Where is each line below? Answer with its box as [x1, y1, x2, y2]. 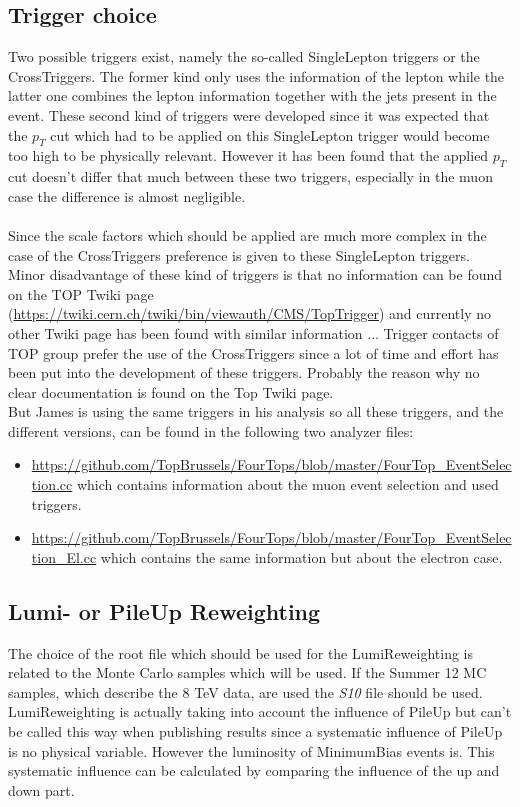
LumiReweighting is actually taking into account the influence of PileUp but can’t [8, 701, 512, 722]
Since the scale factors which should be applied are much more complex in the [8, 224, 487, 245]
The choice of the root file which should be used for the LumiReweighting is [8, 642, 474, 663]
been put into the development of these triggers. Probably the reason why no [8, 362, 480, 383]
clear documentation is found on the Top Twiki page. [8, 381, 334, 402]
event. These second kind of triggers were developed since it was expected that [8, 104, 490, 125]
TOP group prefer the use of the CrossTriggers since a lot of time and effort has [8, 342, 499, 363]
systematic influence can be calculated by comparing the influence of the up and [8, 760, 500, 781]
